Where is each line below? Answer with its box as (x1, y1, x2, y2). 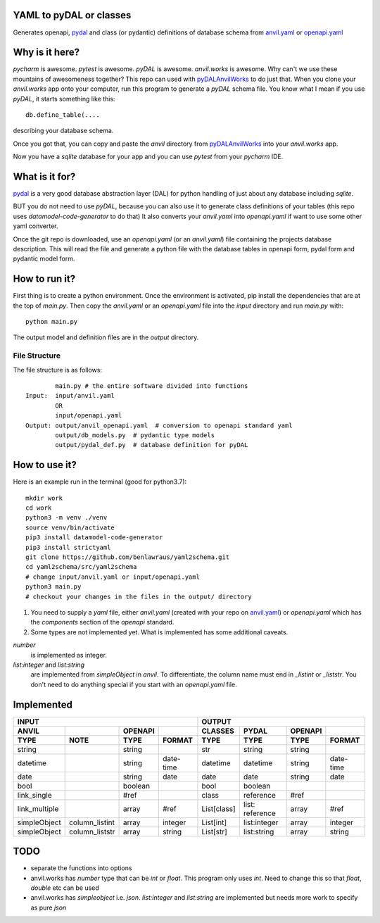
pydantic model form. (13, 254, 75, 263)
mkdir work (25, 494, 63, 502)
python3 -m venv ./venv (25, 514, 108, 522)
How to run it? (13, 273, 76, 285)
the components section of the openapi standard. (30, 618, 175, 627)
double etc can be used (30, 884, 100, 892)
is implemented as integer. (30, 651, 107, 659)
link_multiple (17, 803, 59, 813)
